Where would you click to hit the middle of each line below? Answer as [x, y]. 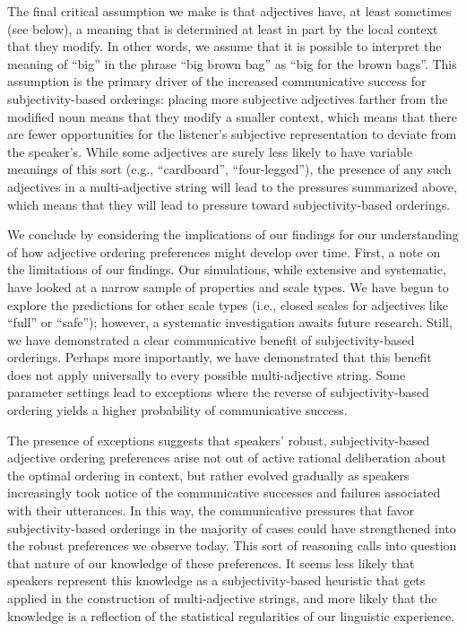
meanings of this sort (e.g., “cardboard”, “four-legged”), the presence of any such [229, 169]
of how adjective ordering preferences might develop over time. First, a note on [224, 251]
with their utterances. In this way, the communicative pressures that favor [211, 510]
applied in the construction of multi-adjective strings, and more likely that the [222, 598]
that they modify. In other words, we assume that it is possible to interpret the [224, 46]
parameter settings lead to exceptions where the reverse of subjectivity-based [218, 392]
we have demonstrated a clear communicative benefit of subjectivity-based [211, 339]
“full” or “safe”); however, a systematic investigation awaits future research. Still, [230, 322]
